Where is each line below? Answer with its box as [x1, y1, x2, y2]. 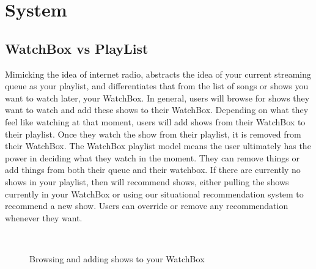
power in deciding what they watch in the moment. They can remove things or [5, 151, 299, 164]
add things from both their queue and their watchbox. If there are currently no [5, 163, 301, 176]
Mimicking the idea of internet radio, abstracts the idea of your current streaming [5, 67, 312, 80]
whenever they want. [5, 211, 83, 224]
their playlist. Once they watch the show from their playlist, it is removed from [5, 127, 301, 140]
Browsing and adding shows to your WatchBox [29, 252, 205, 265]
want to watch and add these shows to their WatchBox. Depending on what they [5, 103, 309, 116]
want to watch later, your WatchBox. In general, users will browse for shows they [5, 91, 310, 104]
